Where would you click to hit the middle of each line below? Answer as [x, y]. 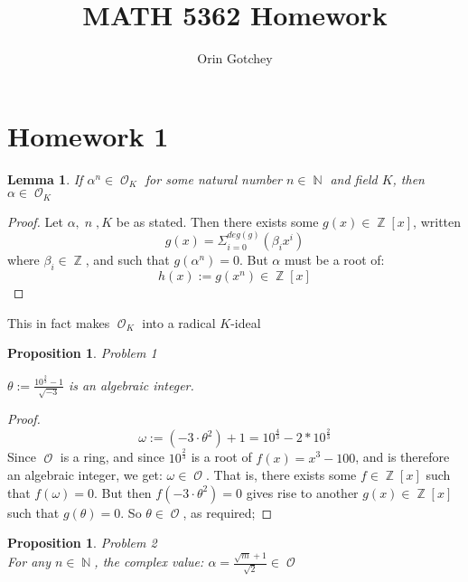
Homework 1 [88, 135]
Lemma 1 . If [45, 178]
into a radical [179, 322]
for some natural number [214, 178]
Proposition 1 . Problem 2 [82, 543]
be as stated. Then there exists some [217, 221]
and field [354, 178]
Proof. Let [35, 221]
